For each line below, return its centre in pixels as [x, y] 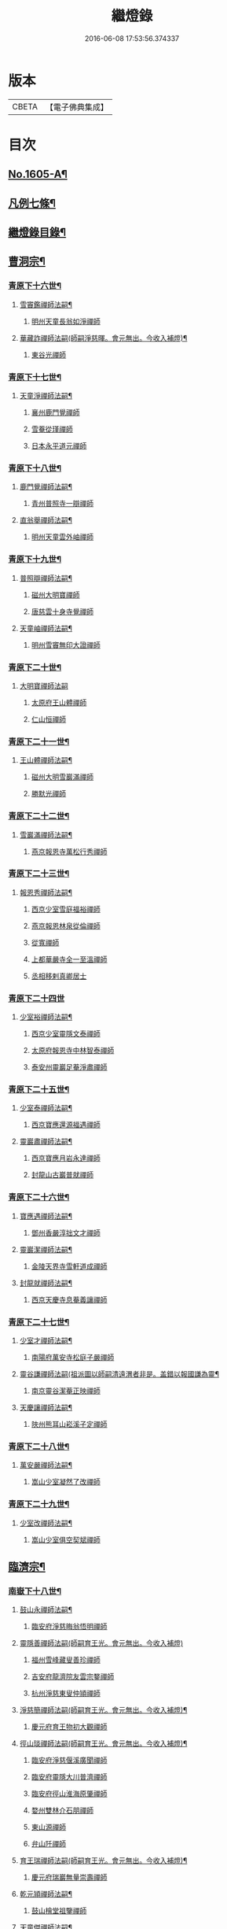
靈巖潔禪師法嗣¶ [46, 1249]
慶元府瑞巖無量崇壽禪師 [69, 1877]
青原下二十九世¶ [39, 1504]
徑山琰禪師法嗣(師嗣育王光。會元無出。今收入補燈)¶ [103, 1743]
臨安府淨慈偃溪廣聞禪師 [69, 1761]
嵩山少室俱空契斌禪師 [66, 1539]
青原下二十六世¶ [39, 1197]
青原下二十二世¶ [39, 816]
